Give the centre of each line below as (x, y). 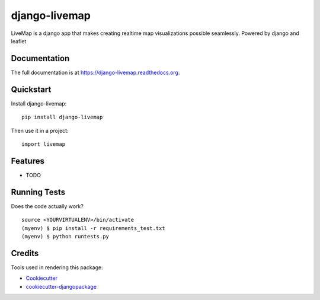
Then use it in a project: (40, 130)
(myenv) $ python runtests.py (65, 236)
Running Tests (38, 192)
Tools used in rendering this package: (57, 267)
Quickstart (31, 89)
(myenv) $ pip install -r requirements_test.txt (93, 228)
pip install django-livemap (62, 117)
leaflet (19, 41)
